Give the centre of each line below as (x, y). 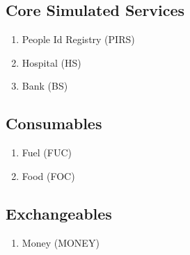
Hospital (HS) (52, 62)
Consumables (54, 123)
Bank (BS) (45, 86)
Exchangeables (59, 213)
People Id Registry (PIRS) (78, 39)
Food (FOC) (48, 175)
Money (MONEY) (61, 242)
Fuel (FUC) (47, 153)
